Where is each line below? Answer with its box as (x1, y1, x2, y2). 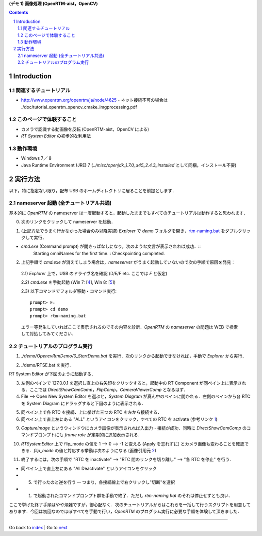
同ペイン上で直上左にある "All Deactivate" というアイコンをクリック (21, 465, 157, 471)
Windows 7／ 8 (21, 155, 52, 161)
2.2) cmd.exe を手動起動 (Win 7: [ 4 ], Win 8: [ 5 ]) (21, 279, 116, 285)
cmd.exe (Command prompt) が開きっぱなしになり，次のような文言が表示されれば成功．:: (21, 243, 201, 249)
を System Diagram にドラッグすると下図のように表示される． (21, 400, 146, 406)
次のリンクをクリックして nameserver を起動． (21, 219, 116, 225)
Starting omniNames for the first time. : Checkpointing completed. (33, 250, 165, 256)
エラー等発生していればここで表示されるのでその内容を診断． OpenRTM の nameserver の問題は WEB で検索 (21, 324, 238, 330)
